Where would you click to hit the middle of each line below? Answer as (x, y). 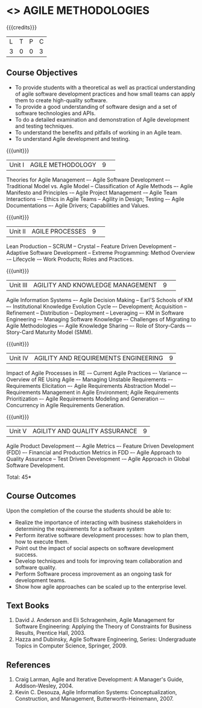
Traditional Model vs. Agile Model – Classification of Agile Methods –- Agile (99, 186)
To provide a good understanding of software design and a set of (96, 107)
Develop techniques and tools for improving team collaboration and (99, 561)
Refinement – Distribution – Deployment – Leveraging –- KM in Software (95, 313)
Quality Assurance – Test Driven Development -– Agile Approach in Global (98, 459)
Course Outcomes (41, 496)
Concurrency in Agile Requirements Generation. (66, 405)
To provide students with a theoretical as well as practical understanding (105, 87)
